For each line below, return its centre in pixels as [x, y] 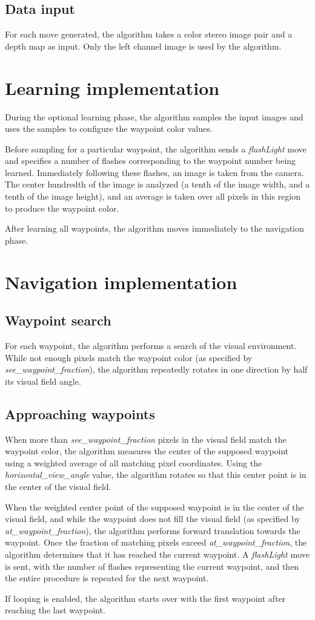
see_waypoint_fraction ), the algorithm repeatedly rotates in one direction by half [156, 369]
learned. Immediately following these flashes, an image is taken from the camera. [154, 172]
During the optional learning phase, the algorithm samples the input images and [154, 116]
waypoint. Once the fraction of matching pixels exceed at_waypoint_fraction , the [156, 542]
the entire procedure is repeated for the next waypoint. [107, 578]
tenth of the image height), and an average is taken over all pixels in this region [153, 196]
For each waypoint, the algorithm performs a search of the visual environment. [151, 346]
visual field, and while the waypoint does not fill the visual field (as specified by [153, 519]
